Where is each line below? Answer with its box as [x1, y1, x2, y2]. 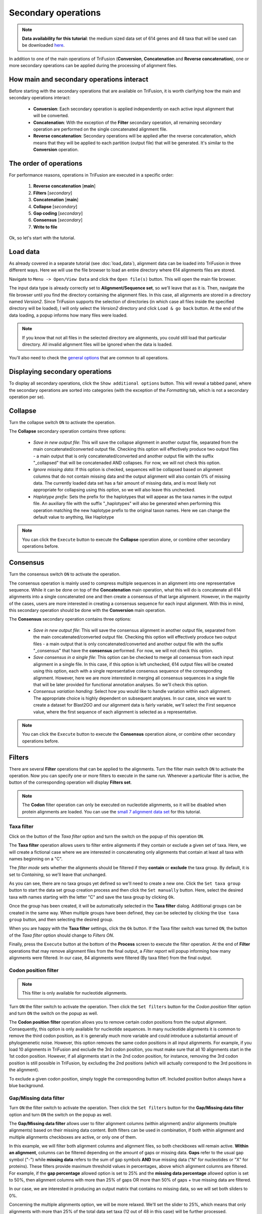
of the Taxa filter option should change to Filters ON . [9, 932, 115, 938]
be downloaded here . [22, 42, 65, 48]
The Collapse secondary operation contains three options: [9, 428, 126, 434]
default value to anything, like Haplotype [33, 514, 114, 520]
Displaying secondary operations [9, 368, 112, 376]
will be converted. [33, 113, 69, 118]
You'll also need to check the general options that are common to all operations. [9, 355, 169, 361]
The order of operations [9, 159, 82, 168]
